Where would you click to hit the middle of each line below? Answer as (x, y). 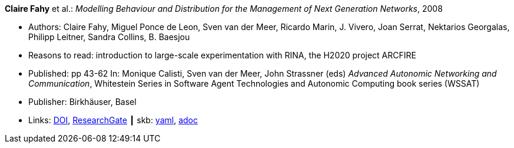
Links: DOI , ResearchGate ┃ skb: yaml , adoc (113, 120)
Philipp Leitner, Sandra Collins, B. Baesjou (109, 37)
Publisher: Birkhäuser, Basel (82, 102)
